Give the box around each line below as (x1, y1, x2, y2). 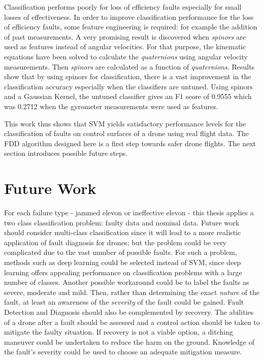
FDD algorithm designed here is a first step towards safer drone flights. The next (4, 138, 256, 148)
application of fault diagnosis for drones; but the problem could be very (4, 237, 226, 247)
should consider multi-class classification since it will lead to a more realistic (4, 227, 241, 238)
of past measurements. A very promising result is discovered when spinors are (4, 31, 246, 42)
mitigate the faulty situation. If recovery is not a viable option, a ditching (4, 326, 233, 337)
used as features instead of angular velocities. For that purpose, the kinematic (4, 41, 246, 52)
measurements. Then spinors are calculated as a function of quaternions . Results (4, 61, 255, 72)
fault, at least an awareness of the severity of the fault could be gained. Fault (4, 297, 244, 307)
